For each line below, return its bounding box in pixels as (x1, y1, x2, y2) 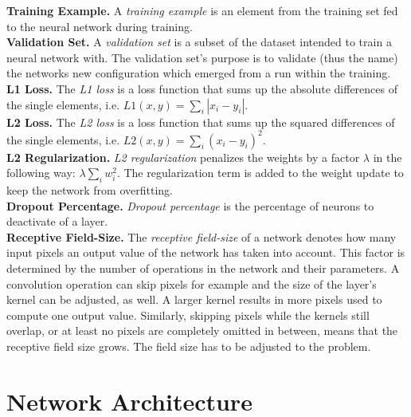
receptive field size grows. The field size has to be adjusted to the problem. (6, 337, 371, 354)
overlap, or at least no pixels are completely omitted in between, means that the (6, 322, 398, 339)
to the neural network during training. (6, 18, 193, 34)
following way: (6, 164, 76, 181)
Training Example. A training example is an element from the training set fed (6, 2, 398, 18)
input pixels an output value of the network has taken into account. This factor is (6, 244, 405, 261)
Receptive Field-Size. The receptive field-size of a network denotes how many (6, 228, 397, 245)
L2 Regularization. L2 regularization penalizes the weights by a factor (6, 148, 360, 165)
